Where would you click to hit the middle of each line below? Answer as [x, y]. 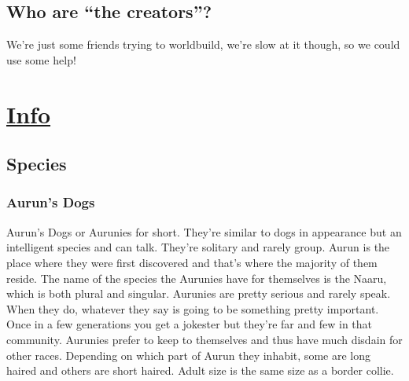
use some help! [41, 59]
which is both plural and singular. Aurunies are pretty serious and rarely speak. [199, 293]
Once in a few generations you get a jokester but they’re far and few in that [190, 324]
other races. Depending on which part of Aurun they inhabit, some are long [188, 355]
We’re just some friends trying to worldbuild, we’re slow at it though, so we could [203, 44]
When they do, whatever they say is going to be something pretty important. [193, 308]
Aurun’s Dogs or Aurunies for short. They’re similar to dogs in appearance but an [204, 231]
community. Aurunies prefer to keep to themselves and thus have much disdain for [204, 339]
